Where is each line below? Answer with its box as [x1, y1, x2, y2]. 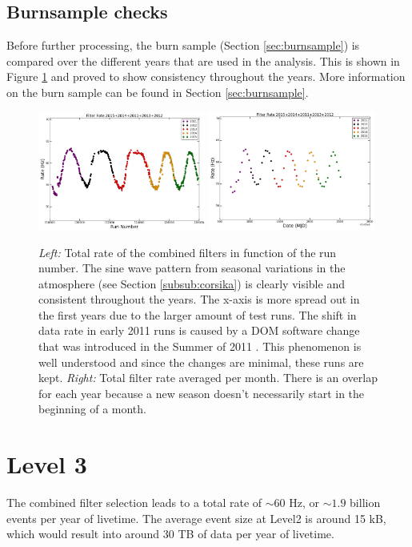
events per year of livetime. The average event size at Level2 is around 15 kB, [6, 509, 386, 526]
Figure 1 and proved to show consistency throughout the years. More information [6, 68, 406, 85]
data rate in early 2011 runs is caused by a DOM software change [38, 322, 360, 339]
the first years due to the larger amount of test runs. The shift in [38, 306, 357, 323]
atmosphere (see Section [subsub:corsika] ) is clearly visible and [38, 275, 345, 292]
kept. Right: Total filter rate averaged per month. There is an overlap [38, 369, 378, 386]
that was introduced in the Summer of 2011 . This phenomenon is [38, 338, 362, 355]
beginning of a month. [38, 400, 146, 417]
